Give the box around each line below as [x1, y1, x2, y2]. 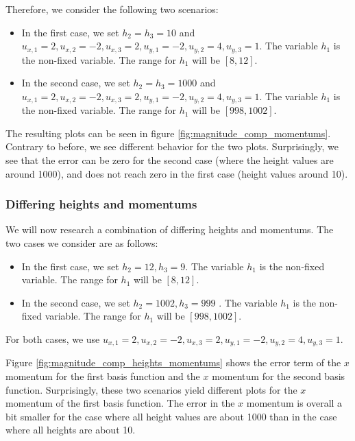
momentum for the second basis [212, 369, 345, 383]
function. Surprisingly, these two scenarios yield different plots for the [5, 382, 297, 396]
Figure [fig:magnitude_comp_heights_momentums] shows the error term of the [5, 355, 341, 370]
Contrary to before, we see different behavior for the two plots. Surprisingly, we [5, 139, 339, 154]
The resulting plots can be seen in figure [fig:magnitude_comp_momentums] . [5, 126, 331, 140]
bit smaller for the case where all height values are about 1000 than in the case [5, 409, 337, 423]
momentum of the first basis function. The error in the [5, 396, 235, 410]
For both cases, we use [5, 332, 100, 346]
